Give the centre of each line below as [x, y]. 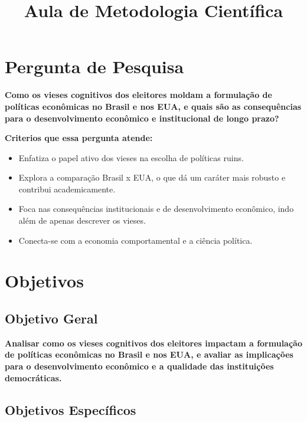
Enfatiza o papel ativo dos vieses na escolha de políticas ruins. [131, 157]
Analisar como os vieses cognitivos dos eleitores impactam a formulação [153, 343]
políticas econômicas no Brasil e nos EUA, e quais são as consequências [153, 106]
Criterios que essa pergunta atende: [79, 138]
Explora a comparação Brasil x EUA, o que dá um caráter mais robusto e [152, 177]
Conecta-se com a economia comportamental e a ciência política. [135, 240]
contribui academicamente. [67, 189]
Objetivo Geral [51, 318]
